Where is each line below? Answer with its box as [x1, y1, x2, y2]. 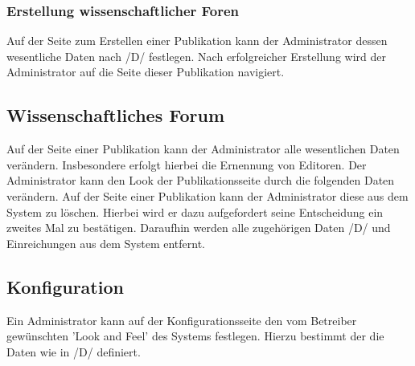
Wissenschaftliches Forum [6, 103, 225, 128]
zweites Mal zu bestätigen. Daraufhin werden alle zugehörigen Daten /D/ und [6, 219, 391, 236]
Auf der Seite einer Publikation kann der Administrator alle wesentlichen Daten [6, 140, 400, 157]
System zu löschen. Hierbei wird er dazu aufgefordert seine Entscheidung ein [6, 203, 384, 220]
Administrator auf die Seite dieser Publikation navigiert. [6, 63, 285, 80]
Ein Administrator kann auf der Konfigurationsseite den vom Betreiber [6, 311, 357, 328]
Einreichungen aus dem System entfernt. [6, 234, 205, 251]
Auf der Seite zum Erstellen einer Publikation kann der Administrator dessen [6, 32, 388, 49]
